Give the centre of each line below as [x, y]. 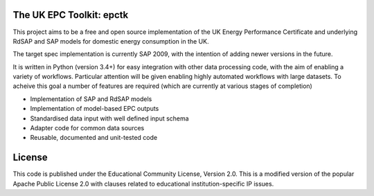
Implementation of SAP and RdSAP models [91, 99]
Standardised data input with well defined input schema [110, 118]
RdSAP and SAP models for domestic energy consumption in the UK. [111, 41]
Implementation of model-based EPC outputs [95, 109]
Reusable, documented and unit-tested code [94, 138]
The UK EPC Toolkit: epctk [71, 15]
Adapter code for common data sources [87, 128]
